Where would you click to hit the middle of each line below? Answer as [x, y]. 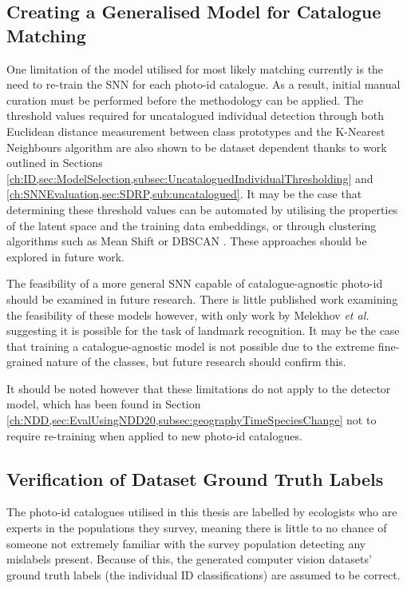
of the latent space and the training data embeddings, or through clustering [192, 225]
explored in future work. [65, 256]
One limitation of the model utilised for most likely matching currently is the [195, 68]
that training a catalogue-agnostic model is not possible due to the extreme [191, 346]
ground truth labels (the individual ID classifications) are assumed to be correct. [203, 574]
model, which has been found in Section [104, 404]
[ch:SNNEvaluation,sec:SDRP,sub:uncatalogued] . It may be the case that [184, 194]
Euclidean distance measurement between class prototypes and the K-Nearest [196, 131]
